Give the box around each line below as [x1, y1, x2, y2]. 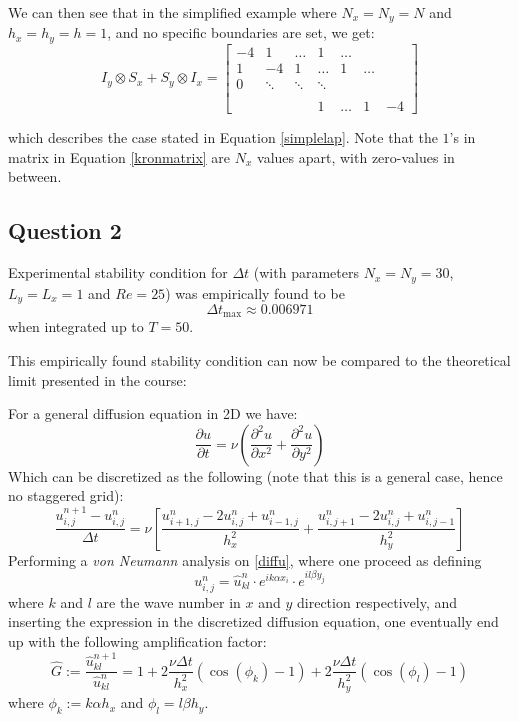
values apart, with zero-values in [257, 146, 455, 167]
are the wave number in [96, 591, 241, 612]
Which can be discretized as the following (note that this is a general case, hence [8, 465, 503, 486]
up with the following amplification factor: [8, 631, 267, 652]
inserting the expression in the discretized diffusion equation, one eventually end [8, 611, 499, 632]
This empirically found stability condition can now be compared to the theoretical [8, 350, 511, 370]
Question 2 [8, 215, 122, 246]
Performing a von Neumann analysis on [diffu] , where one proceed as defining [8, 549, 482, 570]
